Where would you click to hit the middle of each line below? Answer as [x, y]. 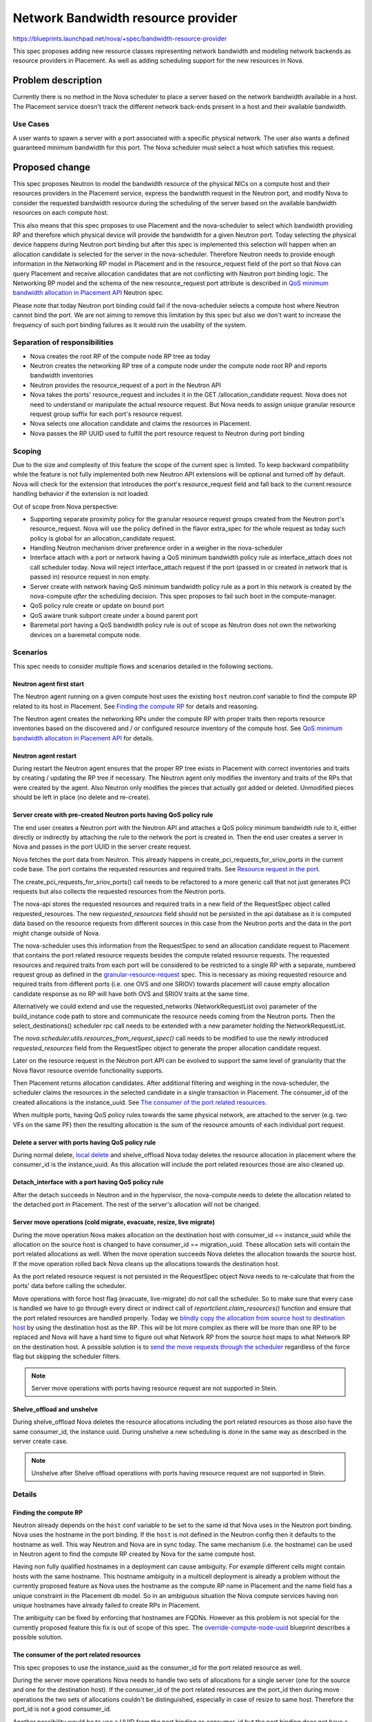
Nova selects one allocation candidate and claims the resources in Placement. [141, 424]
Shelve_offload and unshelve [55, 1409]
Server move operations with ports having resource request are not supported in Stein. [155, 1388]
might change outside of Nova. [56, 933]
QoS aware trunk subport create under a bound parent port [114, 615]
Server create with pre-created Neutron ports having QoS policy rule [113, 815]
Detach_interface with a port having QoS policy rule [88, 1182]
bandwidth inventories [62, 375]
